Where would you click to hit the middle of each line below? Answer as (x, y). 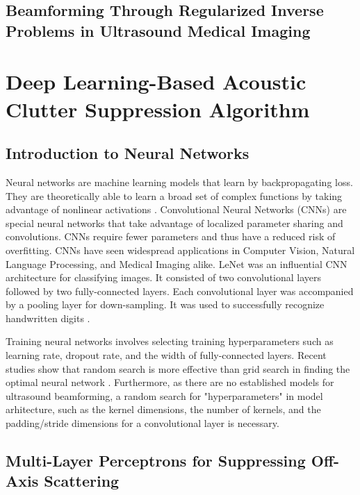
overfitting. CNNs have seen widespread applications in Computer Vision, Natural (180, 250)
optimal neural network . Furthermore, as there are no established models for (170, 382)
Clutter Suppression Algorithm (158, 109)
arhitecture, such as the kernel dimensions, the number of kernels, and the (163, 409)
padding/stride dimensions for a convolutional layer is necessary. (142, 423)
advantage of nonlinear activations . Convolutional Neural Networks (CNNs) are (176, 209)
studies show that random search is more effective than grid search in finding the (178, 368)
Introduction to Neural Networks (128, 153)
